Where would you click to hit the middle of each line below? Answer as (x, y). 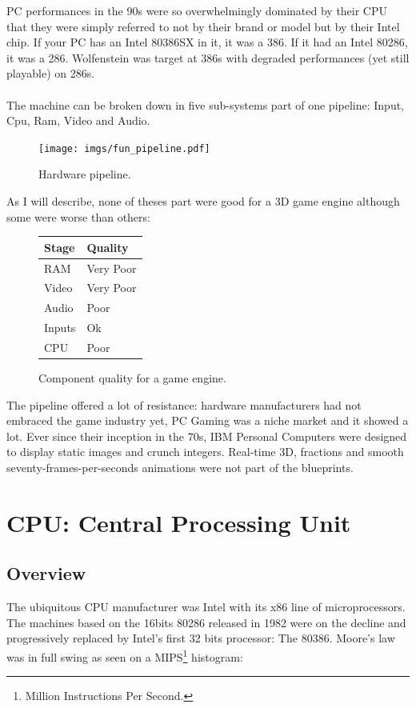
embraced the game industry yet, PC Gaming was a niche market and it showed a (208, 420)
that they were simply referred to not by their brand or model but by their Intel (203, 26)
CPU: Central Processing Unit (179, 522)
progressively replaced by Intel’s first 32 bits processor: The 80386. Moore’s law (201, 638)
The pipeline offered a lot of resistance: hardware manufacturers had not (184, 404)
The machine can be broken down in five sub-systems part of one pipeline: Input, (205, 104)
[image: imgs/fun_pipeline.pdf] (124, 148)
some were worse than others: (78, 216)
